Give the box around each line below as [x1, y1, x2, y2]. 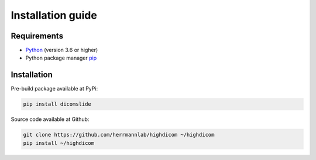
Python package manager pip [25, 54, 97, 61]
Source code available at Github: [11, 116, 90, 123]
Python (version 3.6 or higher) [25, 47, 98, 54]
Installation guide [11, 9, 98, 22]
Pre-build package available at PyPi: [11, 85, 98, 92]
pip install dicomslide [23, 101, 92, 107]
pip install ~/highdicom [23, 140, 95, 146]
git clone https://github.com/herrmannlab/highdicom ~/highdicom [23, 131, 215, 138]
